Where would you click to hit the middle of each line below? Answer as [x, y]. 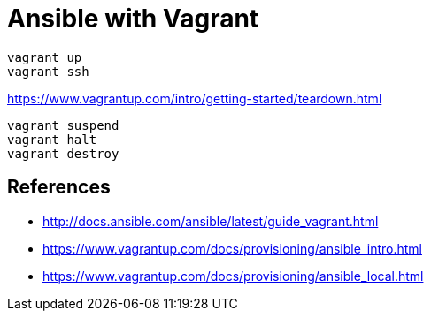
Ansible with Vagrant [133, 19]
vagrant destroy [63, 153]
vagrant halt [52, 139]
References [59, 187]
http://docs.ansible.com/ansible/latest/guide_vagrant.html [211, 221]
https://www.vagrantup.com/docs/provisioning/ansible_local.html [233, 276]
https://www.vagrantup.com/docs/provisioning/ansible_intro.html [232, 248]
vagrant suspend [63, 125]
